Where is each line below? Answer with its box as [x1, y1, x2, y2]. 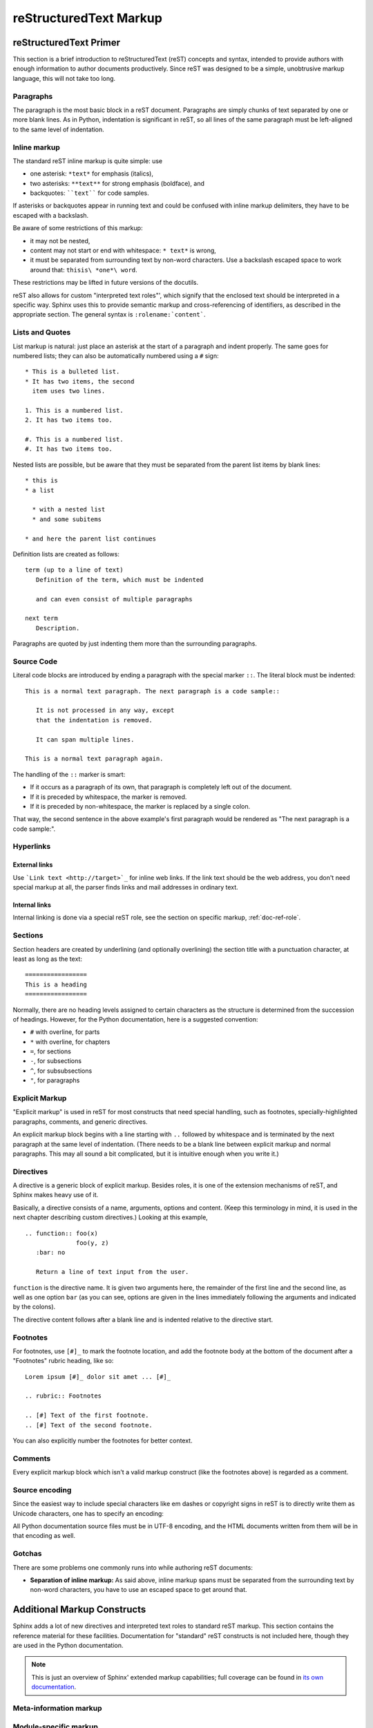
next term [25, 614, 58, 622]
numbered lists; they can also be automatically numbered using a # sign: [12, 351, 219, 359]
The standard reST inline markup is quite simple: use [12, 156, 163, 165]
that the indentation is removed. [35, 716, 153, 724]
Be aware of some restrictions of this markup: [12, 224, 143, 232]
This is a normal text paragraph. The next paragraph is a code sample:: [25, 687, 280, 695]
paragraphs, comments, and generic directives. [12, 1117, 148, 1126]
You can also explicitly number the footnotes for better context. [12, 1436, 193, 1445]
